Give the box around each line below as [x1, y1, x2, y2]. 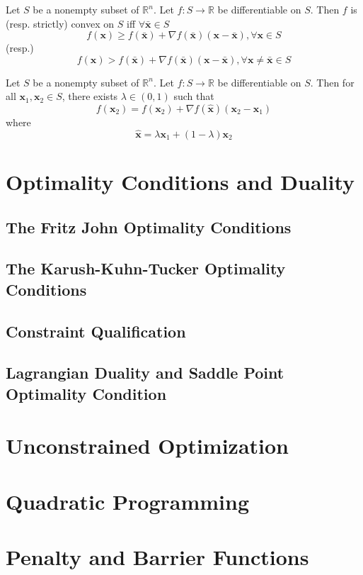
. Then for [310, 74, 355, 89]
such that [173, 89, 214, 104]
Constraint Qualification [6, 320, 186, 342]
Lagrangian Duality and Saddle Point [6, 362, 284, 384]
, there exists [62, 89, 118, 104]
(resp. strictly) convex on [6, 16, 115, 30]
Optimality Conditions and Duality [6, 167, 355, 196]
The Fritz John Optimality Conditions [6, 216, 292, 238]
